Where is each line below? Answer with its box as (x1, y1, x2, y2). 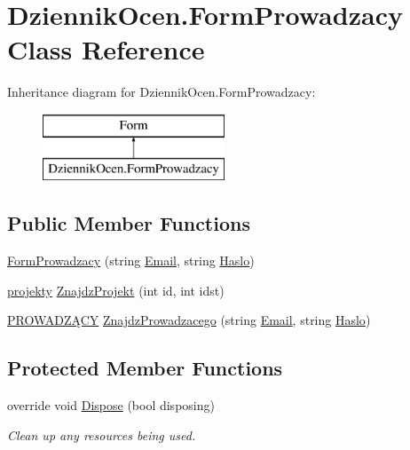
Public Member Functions (7, 209, 250, 237)
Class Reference (7, 31, 205, 67)
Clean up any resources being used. (7, 425, 196, 444)
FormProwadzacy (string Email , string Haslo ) (7, 251, 255, 270)
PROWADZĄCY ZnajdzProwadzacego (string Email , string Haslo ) (7, 311, 371, 329)
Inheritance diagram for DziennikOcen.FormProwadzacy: (7, 83, 316, 101)
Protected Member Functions (7, 354, 283, 382)
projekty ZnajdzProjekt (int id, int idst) (7, 280, 225, 299)
